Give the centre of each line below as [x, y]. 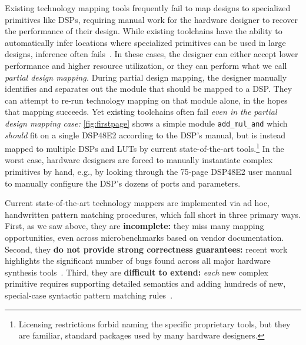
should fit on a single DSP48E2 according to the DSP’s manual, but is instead [145, 135]
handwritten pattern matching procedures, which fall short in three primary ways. [153, 214]
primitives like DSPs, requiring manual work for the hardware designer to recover [152, 19]
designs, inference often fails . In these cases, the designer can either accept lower [152, 54]
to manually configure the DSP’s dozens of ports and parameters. [123, 183]
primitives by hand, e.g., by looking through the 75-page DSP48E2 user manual [148, 172]
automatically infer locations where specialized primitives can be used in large [145, 42]
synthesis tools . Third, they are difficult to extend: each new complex [137, 272]
